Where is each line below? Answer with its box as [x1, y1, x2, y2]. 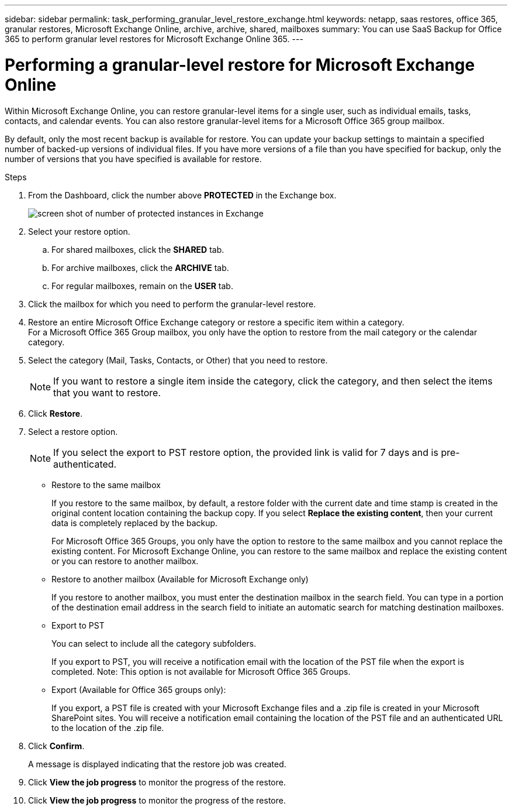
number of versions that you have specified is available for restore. [5, 153, 262, 164]
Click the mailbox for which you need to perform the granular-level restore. [28, 298, 316, 309]
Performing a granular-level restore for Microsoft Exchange [5, 54, 475, 75]
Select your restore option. [28, 226, 130, 236]
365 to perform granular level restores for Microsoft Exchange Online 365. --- [5, 34, 303, 44]
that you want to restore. [53, 386, 161, 399]
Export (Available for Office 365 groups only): [51, 684, 226, 695]
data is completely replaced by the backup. [51, 517, 218, 528]
